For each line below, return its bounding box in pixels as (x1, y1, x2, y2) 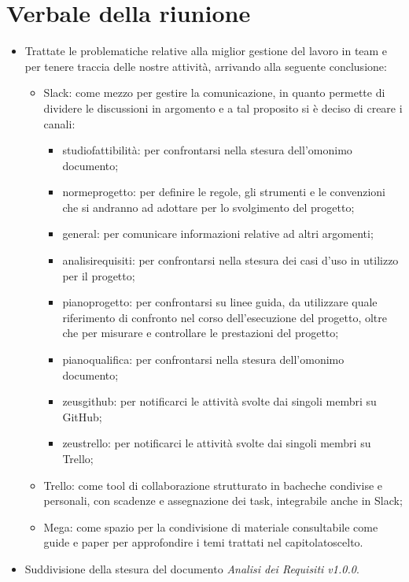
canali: (43, 115, 76, 132)
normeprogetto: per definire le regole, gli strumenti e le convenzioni (62, 183, 385, 200)
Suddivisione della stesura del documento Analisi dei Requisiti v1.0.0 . (24, 560, 359, 576)
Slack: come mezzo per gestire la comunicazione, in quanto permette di (43, 84, 385, 101)
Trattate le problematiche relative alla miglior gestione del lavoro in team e (24, 43, 388, 59)
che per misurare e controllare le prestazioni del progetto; (62, 324, 339, 341)
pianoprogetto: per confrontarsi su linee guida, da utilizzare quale (62, 294, 378, 310)
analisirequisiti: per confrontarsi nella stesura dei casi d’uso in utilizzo (62, 252, 399, 269)
